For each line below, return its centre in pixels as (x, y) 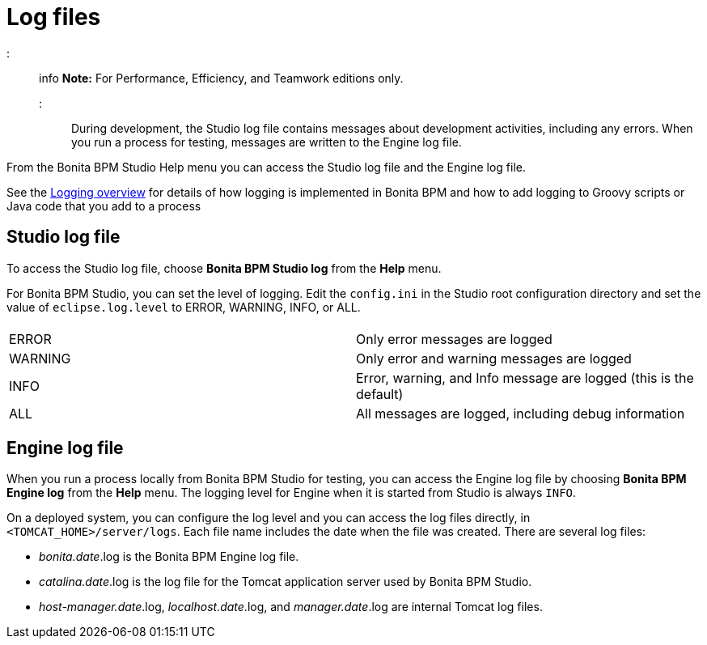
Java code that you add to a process (104, 206)
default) (380, 394)
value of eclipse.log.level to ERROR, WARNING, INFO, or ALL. (184, 307)
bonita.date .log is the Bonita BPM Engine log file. (169, 557)
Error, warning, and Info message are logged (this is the (525, 378)
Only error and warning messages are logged (494, 358)
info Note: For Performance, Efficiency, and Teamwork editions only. (221, 78)
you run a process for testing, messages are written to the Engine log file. (267, 142)
